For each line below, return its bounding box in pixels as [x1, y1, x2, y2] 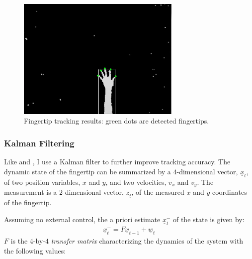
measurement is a [4, 187, 57, 197]
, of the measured [131, 187, 184, 197]
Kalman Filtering [4, 136, 75, 149]
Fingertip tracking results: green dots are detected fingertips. [24, 116, 209, 126]
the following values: [4, 245, 66, 256]
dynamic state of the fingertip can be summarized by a [4, 166, 171, 176]
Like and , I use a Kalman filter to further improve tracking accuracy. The [4, 156, 231, 167]
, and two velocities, [105, 176, 167, 187]
